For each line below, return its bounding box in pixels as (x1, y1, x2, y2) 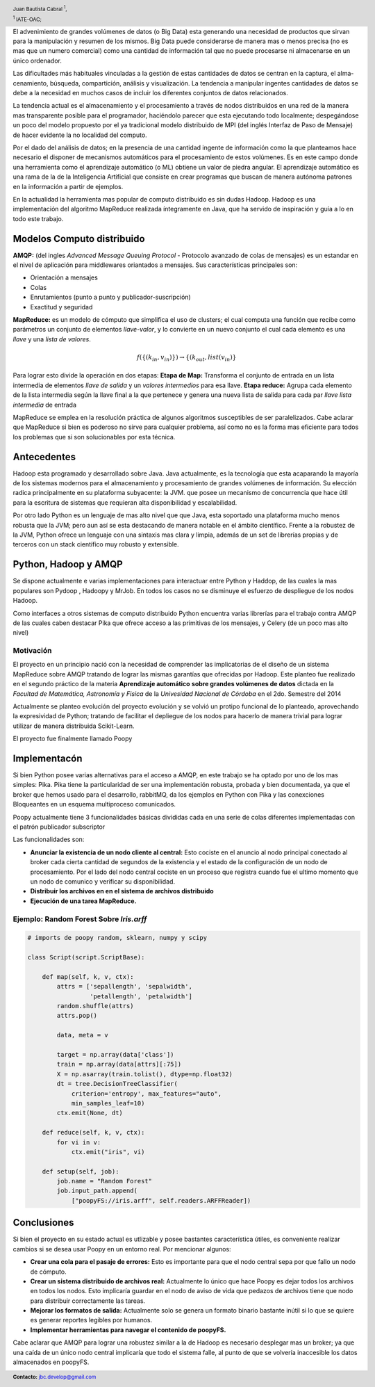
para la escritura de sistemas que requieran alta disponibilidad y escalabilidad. (12, 498, 237, 507)
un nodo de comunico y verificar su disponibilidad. (30, 877, 176, 886)
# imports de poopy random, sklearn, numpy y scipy (27, 934, 208, 942)
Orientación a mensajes (30, 273, 99, 282)
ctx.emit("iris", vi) (71, 1148, 145, 1155)
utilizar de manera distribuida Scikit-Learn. (12, 722, 135, 730)
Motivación (12, 646, 52, 656)
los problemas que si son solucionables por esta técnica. (12, 432, 176, 441)
